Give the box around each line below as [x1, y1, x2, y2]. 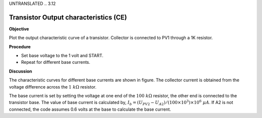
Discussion [9, 68, 33, 74]
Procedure [9, 44, 31, 49]
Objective [9, 26, 29, 31]
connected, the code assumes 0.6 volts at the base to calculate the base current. [9, 106, 171, 112]
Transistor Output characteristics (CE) [9, 13, 127, 21]
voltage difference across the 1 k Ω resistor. [9, 84, 97, 89]
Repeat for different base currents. [21, 59, 91, 65]
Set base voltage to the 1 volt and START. [21, 53, 104, 59]
